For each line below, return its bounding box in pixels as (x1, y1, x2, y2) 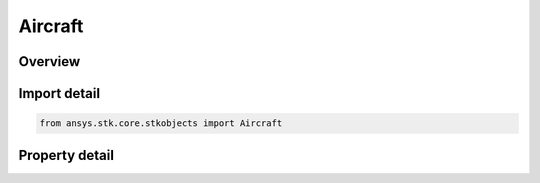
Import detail (18, 85, 100, 102)
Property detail (18, 146, 115, 164)
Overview (18, 53, 81, 70)
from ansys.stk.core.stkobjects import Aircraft (39, 118, 283, 129)
